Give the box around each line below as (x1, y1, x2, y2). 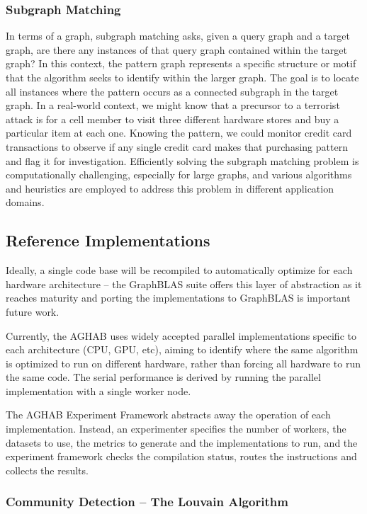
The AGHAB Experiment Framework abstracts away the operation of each (6, 407, 331, 422)
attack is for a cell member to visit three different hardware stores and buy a (6, 111, 339, 126)
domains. (6, 195, 45, 210)
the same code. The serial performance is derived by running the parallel (6, 370, 321, 384)
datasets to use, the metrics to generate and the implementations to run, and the (6, 435, 358, 450)
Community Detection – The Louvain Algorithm (6, 493, 288, 510)
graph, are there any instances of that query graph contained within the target (6, 42, 347, 57)
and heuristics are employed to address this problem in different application (6, 181, 334, 195)
